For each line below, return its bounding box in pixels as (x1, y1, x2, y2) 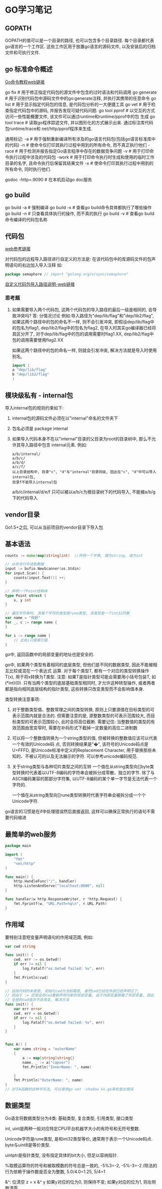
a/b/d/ (12, 460, 26, 465)
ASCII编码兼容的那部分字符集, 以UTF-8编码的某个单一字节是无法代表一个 (12, 776, 157, 782)
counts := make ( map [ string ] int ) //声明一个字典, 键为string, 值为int (5, 553, 143, 558)
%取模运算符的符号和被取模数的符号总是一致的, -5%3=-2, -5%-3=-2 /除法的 (5, 1162, 157, 1168)
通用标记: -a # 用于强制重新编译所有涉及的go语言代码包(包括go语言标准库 (5, 136, 152, 142)
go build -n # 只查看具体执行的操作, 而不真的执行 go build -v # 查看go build (5, 211, 155, 216)
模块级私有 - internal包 (5, 391, 74, 399)
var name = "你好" (5, 616, 41, 620)
